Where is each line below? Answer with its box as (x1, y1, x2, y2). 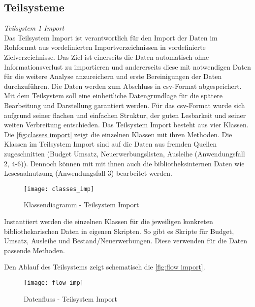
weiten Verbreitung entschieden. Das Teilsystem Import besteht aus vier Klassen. (4, 119, 249, 130)
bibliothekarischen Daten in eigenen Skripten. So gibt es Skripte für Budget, (4, 226, 234, 236)
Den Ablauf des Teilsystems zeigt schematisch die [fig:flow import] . (4, 262, 205, 272)
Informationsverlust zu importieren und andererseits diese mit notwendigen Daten (4, 61, 251, 72)
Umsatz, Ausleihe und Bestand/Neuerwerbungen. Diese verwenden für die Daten (4, 235, 248, 246)
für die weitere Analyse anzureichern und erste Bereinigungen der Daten (4, 71, 222, 81)
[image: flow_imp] (24, 279, 84, 286)
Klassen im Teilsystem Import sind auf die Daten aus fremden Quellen (4, 139, 217, 149)
